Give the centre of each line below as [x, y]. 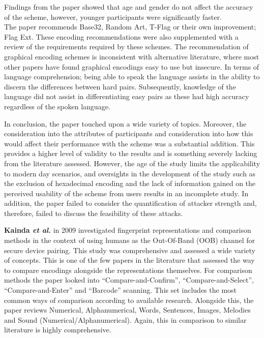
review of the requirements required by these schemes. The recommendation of [126, 47]
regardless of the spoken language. [57, 106]
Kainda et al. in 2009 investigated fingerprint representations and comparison [128, 230]
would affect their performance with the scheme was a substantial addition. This [129, 143]
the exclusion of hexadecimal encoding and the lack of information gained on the [130, 183]
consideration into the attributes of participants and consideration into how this [129, 133]
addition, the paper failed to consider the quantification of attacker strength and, [130, 203]
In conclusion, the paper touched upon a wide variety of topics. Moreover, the [125, 123]
